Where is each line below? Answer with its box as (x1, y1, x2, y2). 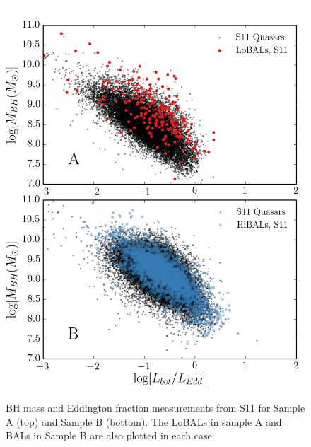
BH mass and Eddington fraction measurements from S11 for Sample (6, 400, 305, 415)
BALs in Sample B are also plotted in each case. (6, 428, 215, 443)
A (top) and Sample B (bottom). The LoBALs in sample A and (6, 414, 282, 429)
